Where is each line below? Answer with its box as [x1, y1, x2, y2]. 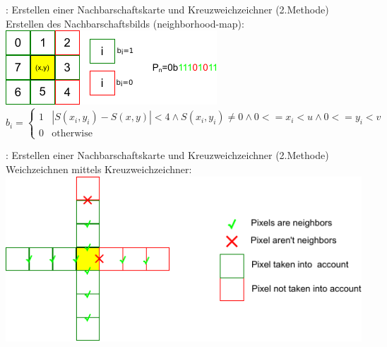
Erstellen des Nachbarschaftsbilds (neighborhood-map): [6, 16, 244, 30]
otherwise [52, 129, 93, 139]
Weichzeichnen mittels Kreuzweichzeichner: [6, 161, 192, 176]
